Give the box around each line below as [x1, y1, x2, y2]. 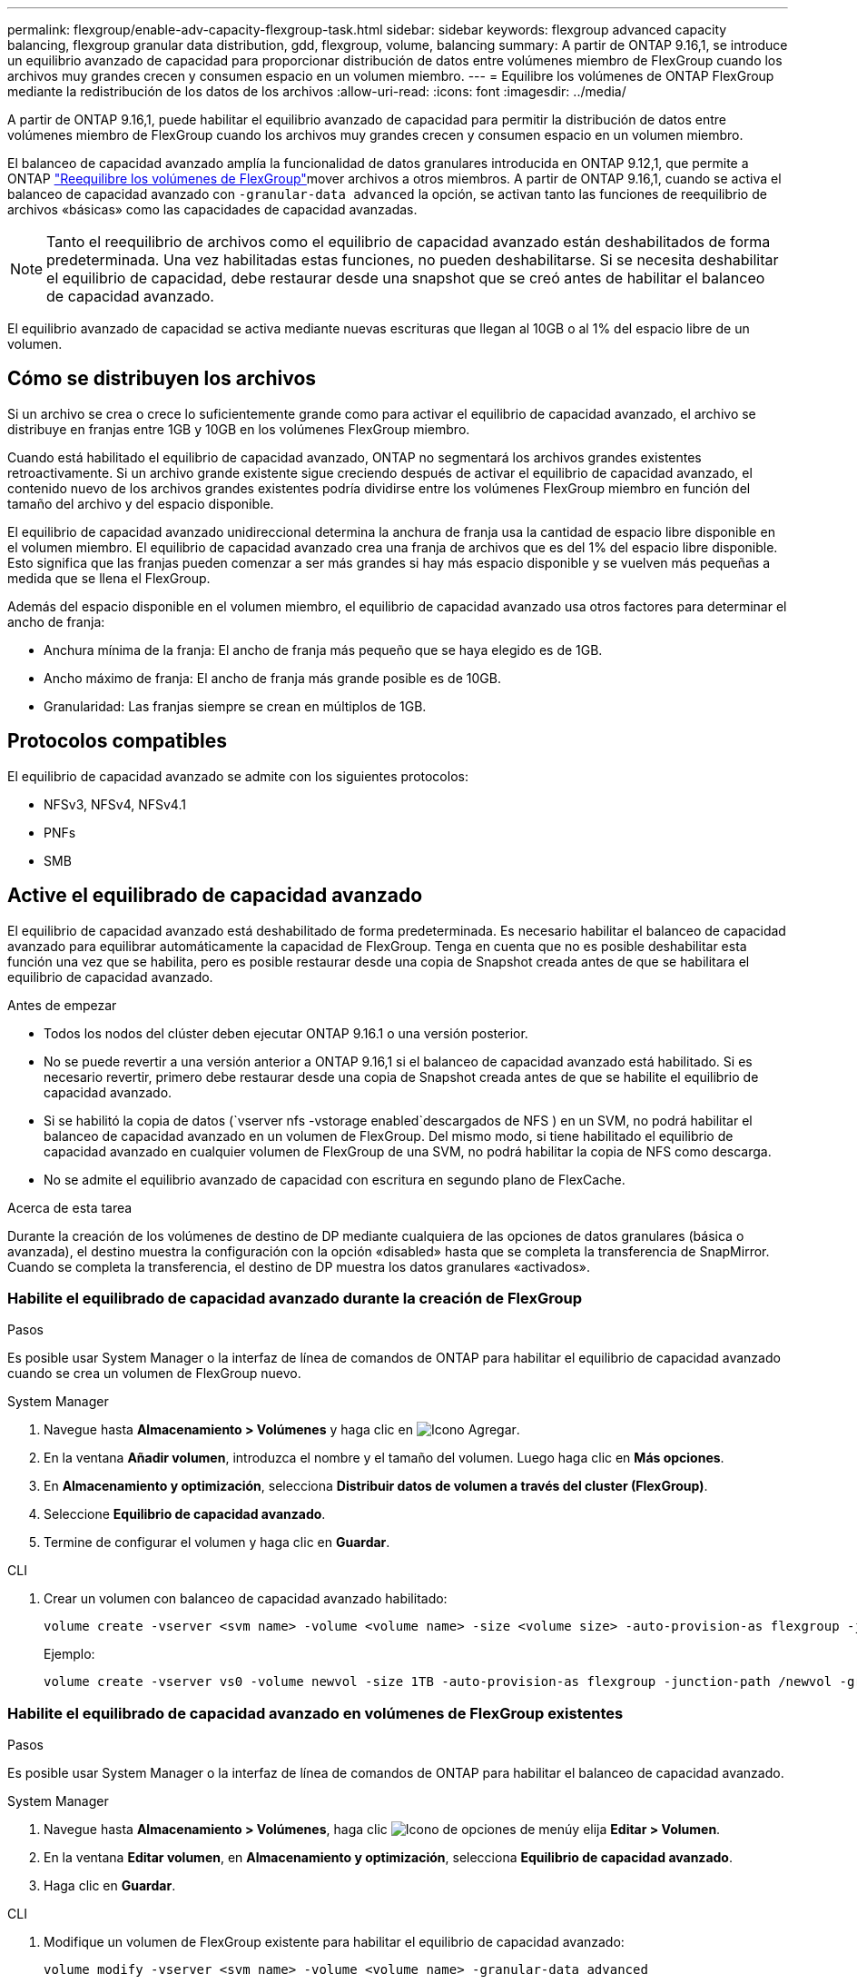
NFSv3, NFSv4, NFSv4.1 [44, 796, 186, 812]
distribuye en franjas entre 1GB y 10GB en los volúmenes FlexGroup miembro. [7, 421, 470, 437]
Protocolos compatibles [7, 729, 228, 753]
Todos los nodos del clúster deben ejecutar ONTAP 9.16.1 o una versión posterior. [44, 1025, 528, 1041]
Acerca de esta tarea [7, 1199, 133, 1215]
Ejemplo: [44, 1646, 95, 1662]
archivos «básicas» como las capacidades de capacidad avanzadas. [7, 202, 418, 217]
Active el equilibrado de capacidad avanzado [7, 884, 423, 908]
